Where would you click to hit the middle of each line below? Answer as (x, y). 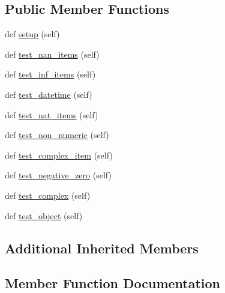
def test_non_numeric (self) (57, 135)
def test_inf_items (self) (50, 74)
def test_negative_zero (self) (58, 175)
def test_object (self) (44, 215)
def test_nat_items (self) (52, 114)
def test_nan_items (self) (52, 54)
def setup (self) (32, 34)
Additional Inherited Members (102, 248)
